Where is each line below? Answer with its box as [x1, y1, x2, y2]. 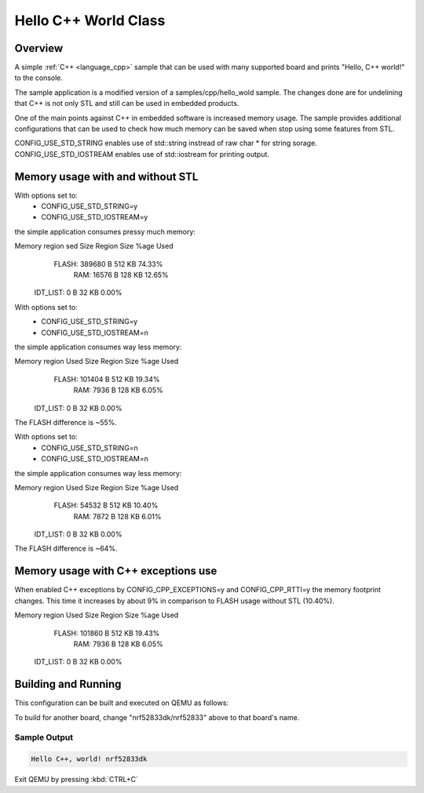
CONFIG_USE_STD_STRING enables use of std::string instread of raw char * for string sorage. [14, 138, 317, 148]
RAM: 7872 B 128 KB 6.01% [73, 511, 162, 521]
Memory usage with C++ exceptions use [14, 565, 217, 578]
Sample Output [14, 732, 74, 743]
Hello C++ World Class [14, 12, 166, 29]
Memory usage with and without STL [14, 169, 199, 184]
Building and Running [14, 678, 122, 691]
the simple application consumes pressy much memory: [14, 227, 196, 236]
